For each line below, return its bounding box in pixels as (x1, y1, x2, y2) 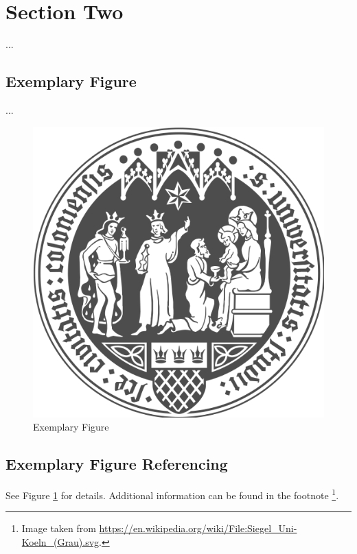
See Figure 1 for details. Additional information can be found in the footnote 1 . (5, 485, 339, 502)
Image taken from (21, 521, 96, 535)
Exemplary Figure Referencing (5, 453, 228, 474)
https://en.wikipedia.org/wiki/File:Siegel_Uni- (99, 521, 297, 535)
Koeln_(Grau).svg (21, 534, 100, 549)
